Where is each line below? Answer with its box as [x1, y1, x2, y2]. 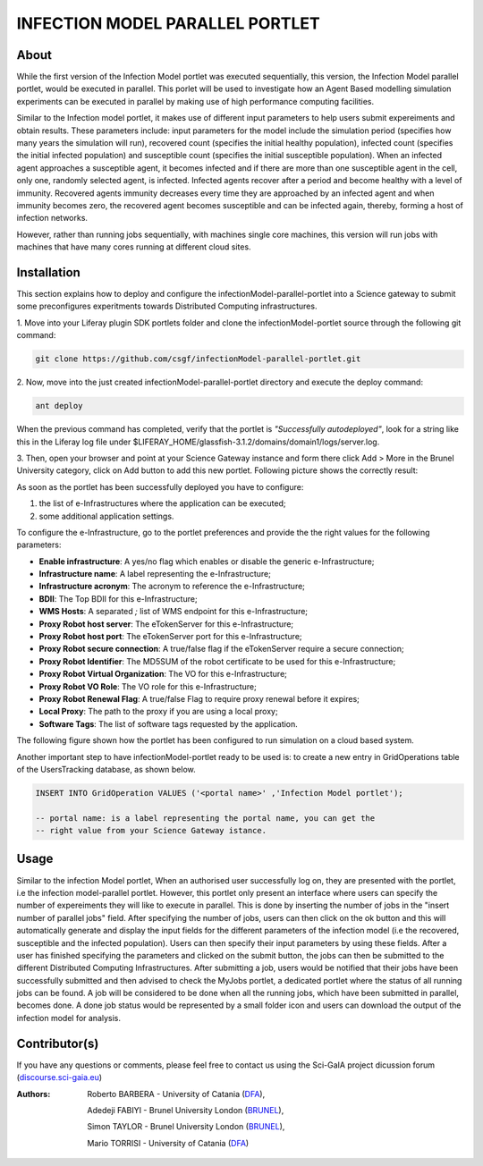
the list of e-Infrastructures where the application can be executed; [38, 498, 286, 509]
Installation [16, 265, 80, 280]
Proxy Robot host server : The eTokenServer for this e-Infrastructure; [38, 618, 294, 629]
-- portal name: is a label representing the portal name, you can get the [35, 813, 376, 823]
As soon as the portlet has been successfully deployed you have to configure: [16, 481, 304, 492]
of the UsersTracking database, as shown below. [16, 764, 196, 774]
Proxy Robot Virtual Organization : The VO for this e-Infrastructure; [38, 669, 288, 680]
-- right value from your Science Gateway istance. [35, 825, 267, 836]
